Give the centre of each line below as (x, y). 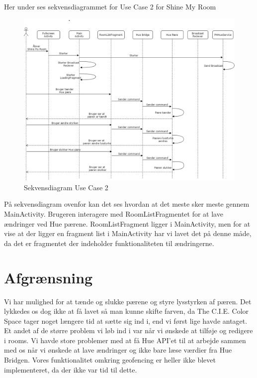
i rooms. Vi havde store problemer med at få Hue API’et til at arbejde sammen (125, 340)
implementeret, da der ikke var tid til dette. (71, 369)
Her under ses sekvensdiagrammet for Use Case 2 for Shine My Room (110, 6)
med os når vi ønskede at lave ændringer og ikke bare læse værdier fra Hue (118, 350)
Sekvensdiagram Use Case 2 (66, 187)
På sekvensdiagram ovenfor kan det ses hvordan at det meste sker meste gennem (127, 204)
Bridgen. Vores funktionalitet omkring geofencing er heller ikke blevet (110, 360)
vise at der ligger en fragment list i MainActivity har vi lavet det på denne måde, (128, 233)
